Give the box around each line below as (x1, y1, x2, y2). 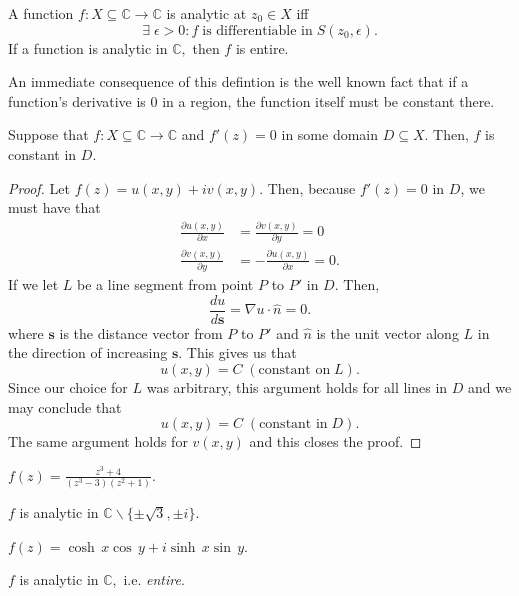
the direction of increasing (8, 342, 168, 363)
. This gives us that (178, 342, 297, 363)
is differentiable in (202, 23, 313, 38)
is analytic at (166, 3, 247, 23)
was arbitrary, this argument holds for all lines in (146, 377, 448, 398)
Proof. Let (8, 177, 70, 198)
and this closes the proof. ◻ (249, 431, 422, 452)
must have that (8, 197, 101, 218)
